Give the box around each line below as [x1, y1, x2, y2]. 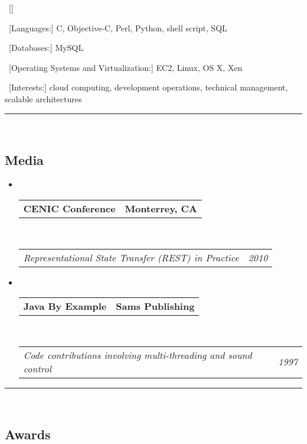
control [23, 361, 52, 375]
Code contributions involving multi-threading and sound [23, 348, 252, 362]
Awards [5, 424, 51, 443]
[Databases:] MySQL [8, 41, 84, 54]
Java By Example [23, 299, 107, 313]
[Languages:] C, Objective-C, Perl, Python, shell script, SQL [8, 21, 227, 34]
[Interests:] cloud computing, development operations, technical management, [8, 81, 288, 93]
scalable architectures [5, 92, 82, 105]
